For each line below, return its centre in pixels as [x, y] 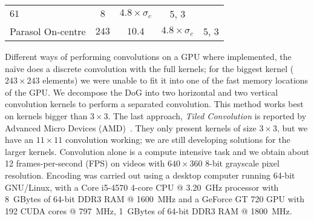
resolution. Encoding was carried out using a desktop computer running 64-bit [150, 175]
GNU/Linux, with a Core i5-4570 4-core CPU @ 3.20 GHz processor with [142, 187]
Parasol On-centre [48, 31]
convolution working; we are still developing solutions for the [178, 140]
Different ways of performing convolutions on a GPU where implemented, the [148, 56]
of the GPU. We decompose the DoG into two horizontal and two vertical [142, 92]
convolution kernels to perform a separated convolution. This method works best [154, 104]
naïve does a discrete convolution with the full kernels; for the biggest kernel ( [149, 68]
